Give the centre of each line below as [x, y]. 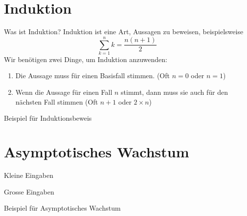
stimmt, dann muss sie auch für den [174, 92]
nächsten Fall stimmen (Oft [57, 101]
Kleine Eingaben [29, 175]
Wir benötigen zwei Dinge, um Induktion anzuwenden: [86, 59]
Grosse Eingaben [29, 191]
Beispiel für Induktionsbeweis [48, 118]
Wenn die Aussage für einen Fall [64, 92]
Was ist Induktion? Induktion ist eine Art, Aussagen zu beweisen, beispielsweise [124, 32]
